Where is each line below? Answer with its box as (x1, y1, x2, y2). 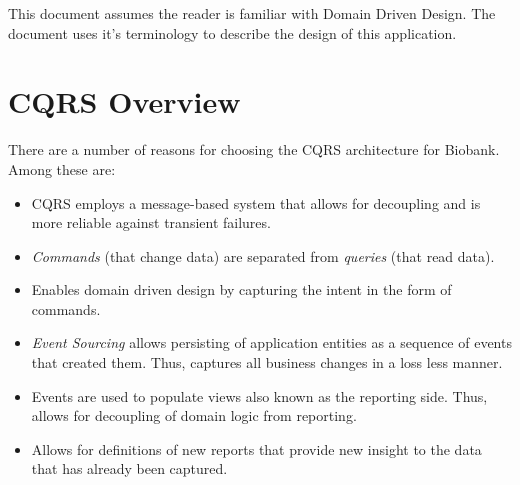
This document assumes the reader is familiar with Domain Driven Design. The (8, 3, 496, 23)
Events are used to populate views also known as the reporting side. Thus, (31, 385, 488, 406)
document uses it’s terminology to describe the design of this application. (8, 22, 457, 43)
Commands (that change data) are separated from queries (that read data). (31, 245, 495, 266)
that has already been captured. (31, 458, 228, 479)
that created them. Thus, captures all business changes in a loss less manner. (31, 352, 503, 373)
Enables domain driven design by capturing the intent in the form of (31, 279, 452, 300)
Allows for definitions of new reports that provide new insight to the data (31, 438, 482, 459)
